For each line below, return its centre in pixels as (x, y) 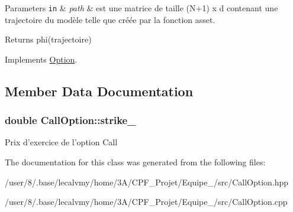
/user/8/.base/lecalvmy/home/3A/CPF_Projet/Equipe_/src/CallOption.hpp (147, 182)
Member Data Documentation (99, 91)
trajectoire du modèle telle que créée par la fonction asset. (110, 19)
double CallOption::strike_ (70, 120)
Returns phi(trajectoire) (48, 39)
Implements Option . (41, 59)
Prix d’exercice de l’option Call (61, 142)
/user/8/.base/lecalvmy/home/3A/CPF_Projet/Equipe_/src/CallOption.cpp (146, 202)
